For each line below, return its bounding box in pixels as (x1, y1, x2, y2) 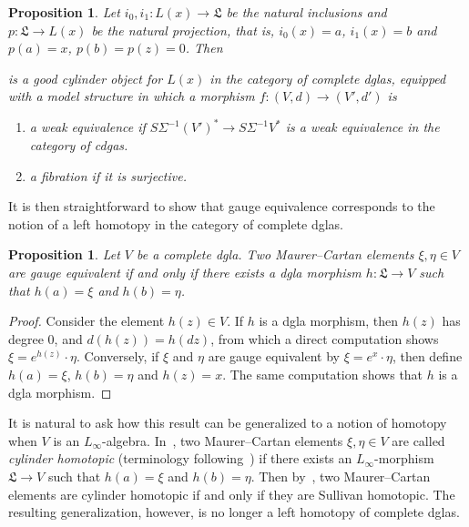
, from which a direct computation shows (210, 329, 439, 348)
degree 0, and (8, 329, 83, 348)
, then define (392, 347, 463, 366)
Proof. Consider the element (8, 311, 165, 330)
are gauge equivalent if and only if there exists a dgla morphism (8, 263, 362, 282)
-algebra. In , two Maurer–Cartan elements (102, 431, 343, 450)
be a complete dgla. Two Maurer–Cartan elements (137, 245, 414, 264)
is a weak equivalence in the (285, 117, 440, 137)
